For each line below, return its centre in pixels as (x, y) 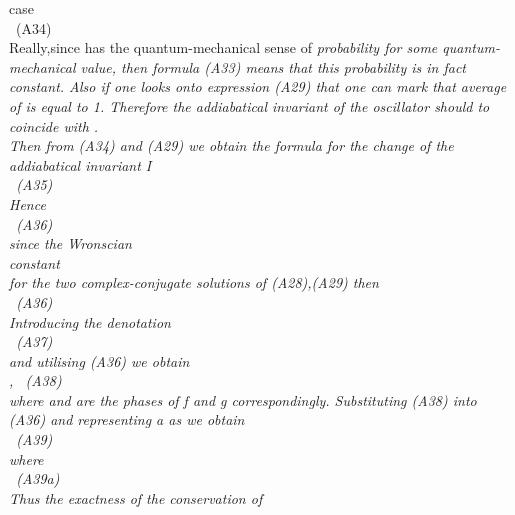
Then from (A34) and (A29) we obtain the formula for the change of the (231, 145)
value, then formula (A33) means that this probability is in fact (273, 66)
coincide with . (54, 125)
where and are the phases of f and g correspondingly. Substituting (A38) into (243, 399)
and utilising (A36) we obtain (99, 360)
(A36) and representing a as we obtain (127, 419)
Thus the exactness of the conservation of (136, 497)
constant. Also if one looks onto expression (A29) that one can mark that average (258, 86)
